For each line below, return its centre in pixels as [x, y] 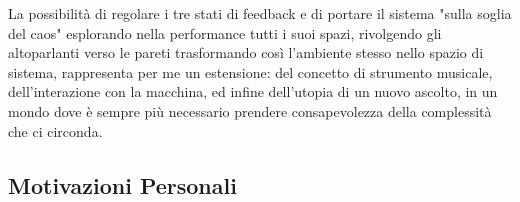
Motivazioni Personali [122, 184]
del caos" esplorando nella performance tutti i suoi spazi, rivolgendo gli [225, 32]
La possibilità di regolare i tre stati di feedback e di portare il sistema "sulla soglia [260, 13]
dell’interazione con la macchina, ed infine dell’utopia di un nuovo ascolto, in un [253, 91]
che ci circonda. [55, 130]
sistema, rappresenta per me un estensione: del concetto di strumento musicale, [250, 71]
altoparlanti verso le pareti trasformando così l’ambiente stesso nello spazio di [246, 52]
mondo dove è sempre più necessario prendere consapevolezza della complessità [250, 110]
